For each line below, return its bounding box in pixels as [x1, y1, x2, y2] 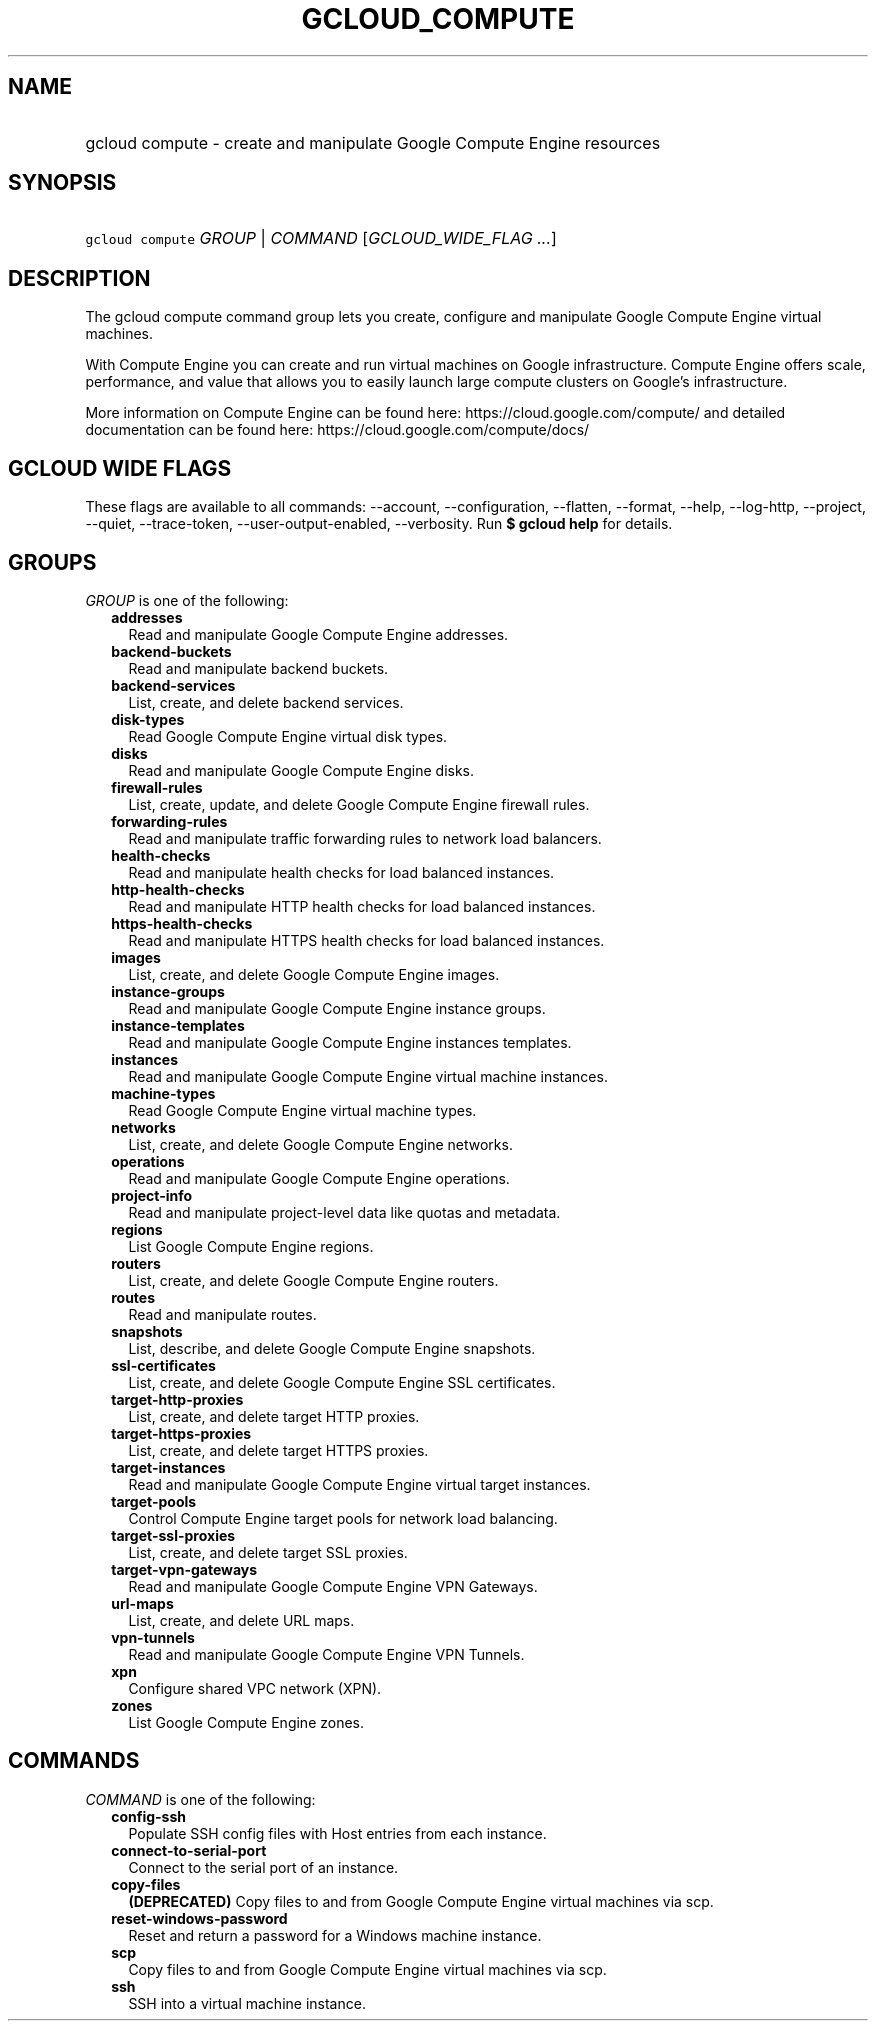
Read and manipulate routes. [128, 1305, 317, 1323]
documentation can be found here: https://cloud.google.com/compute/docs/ [85, 421, 590, 439]
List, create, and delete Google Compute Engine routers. [128, 1271, 499, 1289]
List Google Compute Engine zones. [128, 1713, 365, 1731]
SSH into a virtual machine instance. [128, 1994, 366, 2012]
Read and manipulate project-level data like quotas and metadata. [128, 1203, 561, 1221]
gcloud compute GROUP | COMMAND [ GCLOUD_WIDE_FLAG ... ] [85, 228, 557, 249]
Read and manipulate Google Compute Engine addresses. [128, 625, 509, 643]
